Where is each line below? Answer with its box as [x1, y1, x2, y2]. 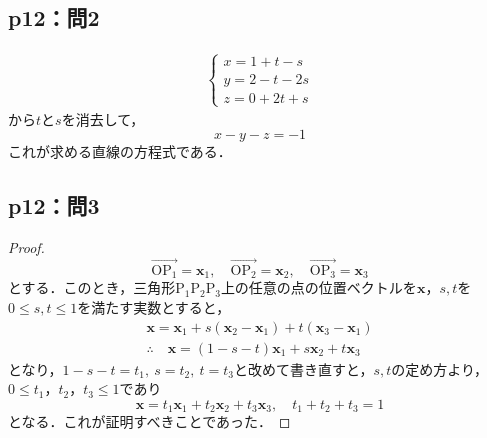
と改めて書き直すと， [234, 358, 374, 379]
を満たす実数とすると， [77, 297, 231, 318]
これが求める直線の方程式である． [8, 141, 232, 162]
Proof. [8, 237, 45, 258]
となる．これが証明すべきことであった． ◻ [8, 411, 291, 432]
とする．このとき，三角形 [8, 277, 176, 298]
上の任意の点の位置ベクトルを [220, 277, 417, 298]
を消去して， [61, 108, 145, 129]
